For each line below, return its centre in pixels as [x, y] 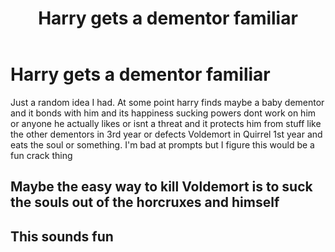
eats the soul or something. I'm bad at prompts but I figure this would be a [162, 144]
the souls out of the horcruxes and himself [145, 202]
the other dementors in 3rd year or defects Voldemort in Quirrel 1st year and [166, 134]
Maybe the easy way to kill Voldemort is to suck [161, 187]
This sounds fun [62, 236]
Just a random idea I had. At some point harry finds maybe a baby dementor [167, 102]
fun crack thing [41, 155]
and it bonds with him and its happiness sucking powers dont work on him [163, 113]
